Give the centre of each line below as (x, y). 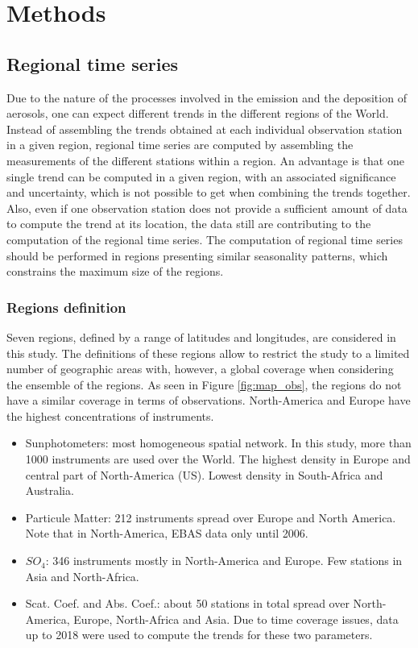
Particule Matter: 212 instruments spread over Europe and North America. (211, 517)
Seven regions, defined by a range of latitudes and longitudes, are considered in (201, 336)
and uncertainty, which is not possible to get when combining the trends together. (209, 192)
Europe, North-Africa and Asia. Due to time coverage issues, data (236, 619)
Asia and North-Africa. (82, 576)
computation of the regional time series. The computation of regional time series (205, 239)
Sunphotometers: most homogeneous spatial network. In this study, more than (218, 443)
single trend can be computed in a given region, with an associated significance (201, 176)
